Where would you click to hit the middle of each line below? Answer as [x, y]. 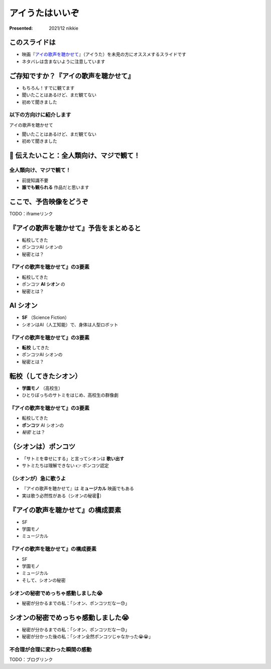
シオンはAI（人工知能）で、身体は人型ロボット [70, 324]
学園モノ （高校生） [42, 388]
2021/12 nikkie [64, 28]
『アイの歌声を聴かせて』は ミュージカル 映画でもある [78, 488]
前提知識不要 [35, 180]
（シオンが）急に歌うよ [38, 479]
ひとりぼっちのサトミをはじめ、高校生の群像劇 [70, 395]
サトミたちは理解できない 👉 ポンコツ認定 [65, 466]
